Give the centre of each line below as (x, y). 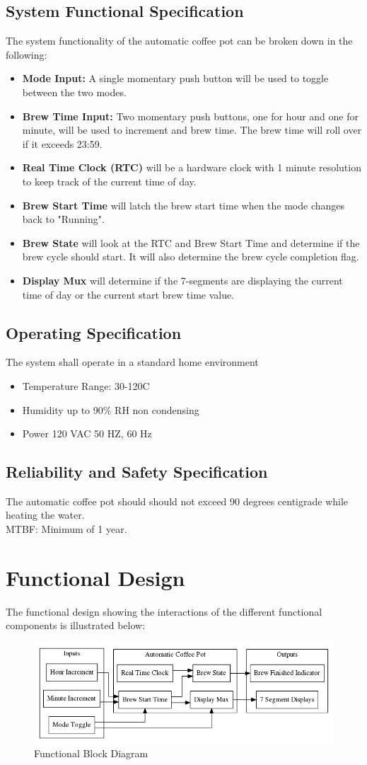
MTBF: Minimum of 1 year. (66, 529)
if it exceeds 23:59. (62, 143)
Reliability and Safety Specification (137, 472)
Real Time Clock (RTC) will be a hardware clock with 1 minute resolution (192, 167)
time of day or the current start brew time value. (128, 294)
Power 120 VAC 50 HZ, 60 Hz (87, 433)
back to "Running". (63, 219)
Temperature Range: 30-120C (86, 385)
